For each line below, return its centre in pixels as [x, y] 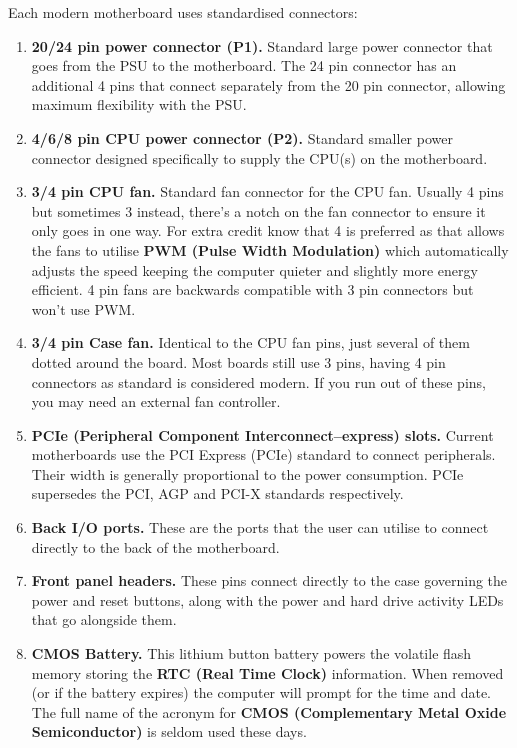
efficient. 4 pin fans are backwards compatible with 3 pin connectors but [252, 289]
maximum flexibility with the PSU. [139, 104]
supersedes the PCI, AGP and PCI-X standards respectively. [217, 493]
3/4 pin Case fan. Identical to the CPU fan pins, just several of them [250, 342]
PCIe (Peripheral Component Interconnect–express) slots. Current [262, 434]
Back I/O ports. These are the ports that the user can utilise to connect [260, 527]
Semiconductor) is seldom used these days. [169, 731]
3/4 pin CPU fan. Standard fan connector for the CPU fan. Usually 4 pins [267, 191]
